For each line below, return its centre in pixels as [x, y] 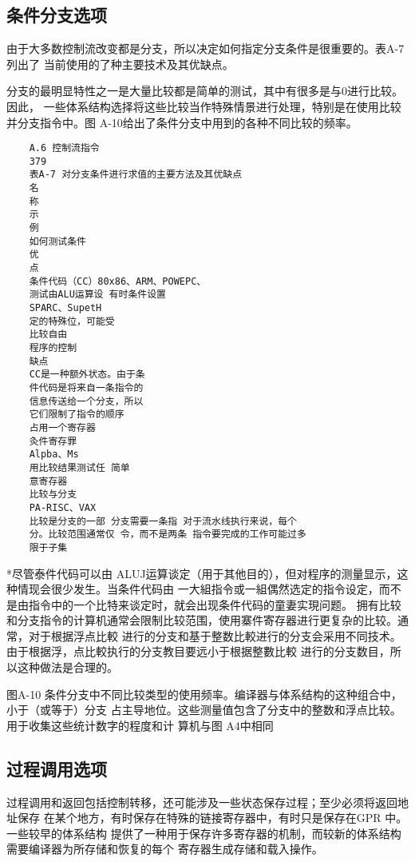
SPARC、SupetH [65, 308]
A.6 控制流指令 [64, 148]
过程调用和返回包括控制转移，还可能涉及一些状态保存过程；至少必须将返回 [202, 802]
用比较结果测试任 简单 [79, 467]
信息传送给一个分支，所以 [86, 401]
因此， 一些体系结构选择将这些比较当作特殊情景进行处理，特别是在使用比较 [204, 106]
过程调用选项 [57, 768]
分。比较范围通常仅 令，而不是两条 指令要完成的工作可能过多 [168, 535]
